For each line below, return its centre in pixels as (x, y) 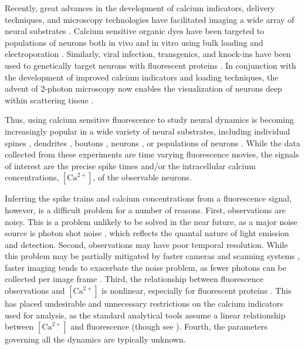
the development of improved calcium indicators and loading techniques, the (142, 77)
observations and (35, 291)
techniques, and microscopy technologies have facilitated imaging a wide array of (150, 19)
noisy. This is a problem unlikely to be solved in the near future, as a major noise (151, 221)
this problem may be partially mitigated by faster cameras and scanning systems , (152, 256)
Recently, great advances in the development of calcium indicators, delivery (140, 8)
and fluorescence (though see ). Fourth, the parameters (169, 326)
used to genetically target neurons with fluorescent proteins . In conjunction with (150, 65)
